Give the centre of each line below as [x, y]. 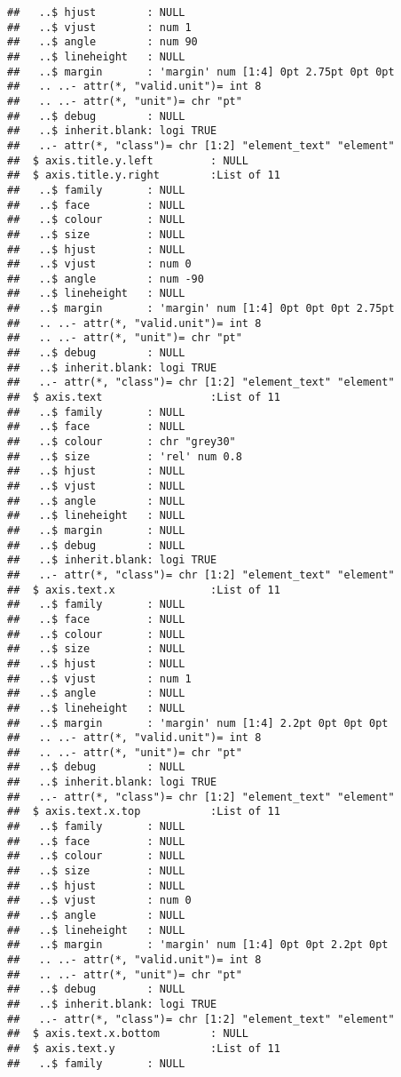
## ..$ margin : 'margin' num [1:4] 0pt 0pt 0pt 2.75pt [201, 309]
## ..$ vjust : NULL [96, 486]
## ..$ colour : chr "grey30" [122, 442]
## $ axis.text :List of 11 [144, 398]
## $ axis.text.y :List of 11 [144, 1048]
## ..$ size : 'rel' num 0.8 [125, 456]
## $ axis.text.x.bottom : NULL [128, 1034]
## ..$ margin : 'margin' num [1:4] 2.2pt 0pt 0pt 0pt [198, 723]
